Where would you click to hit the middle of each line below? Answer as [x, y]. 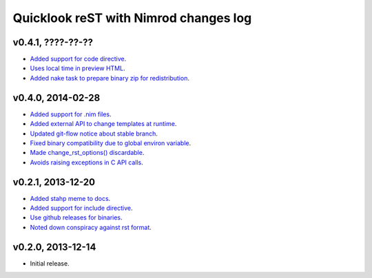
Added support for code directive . [78, 59]
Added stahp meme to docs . [70, 198]
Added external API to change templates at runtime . [103, 124]
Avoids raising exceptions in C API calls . [87, 162]
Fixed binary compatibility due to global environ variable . [111, 143]
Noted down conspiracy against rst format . [91, 227]
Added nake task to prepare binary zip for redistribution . [110, 78]
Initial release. [50, 263]
